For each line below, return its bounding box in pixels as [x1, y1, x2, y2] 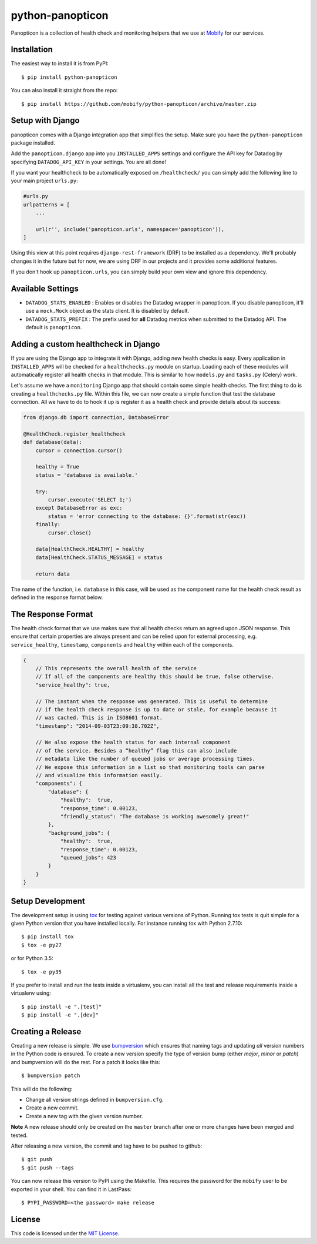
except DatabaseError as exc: [35, 504, 123, 511]
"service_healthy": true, [35, 681, 110, 688]
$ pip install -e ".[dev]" [21, 1012, 99, 1018]
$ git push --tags [21, 1164, 75, 1171]
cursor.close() [48, 529, 92, 536]
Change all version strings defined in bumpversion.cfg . [25, 1096, 164, 1103]
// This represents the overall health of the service [35, 665, 197, 671]
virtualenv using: [11, 989, 51, 996]
